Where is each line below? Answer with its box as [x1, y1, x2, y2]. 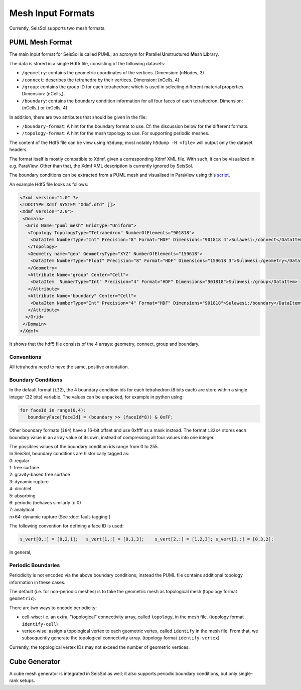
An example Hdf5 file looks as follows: [9, 181, 89, 187]
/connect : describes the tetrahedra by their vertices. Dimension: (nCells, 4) [22, 77, 180, 83]
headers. [9, 147, 28, 153]
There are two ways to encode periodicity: [9, 605, 97, 611]
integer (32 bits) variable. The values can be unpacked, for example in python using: [9, 394, 184, 400]
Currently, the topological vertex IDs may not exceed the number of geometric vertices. [9, 644, 190, 650]
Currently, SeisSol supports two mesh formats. [9, 25, 106, 31]
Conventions [9, 353, 42, 360]
